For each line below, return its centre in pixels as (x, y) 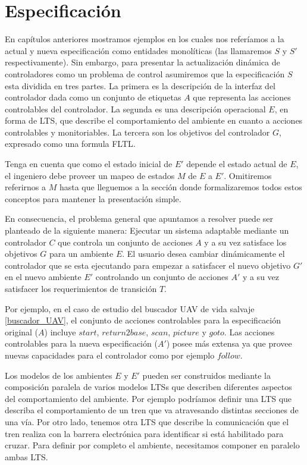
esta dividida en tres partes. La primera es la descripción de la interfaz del (140, 85)
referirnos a (26, 187)
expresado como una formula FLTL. (70, 144)
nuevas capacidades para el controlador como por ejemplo (110, 355)
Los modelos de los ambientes (59, 375)
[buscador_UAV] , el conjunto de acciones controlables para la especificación (143, 320)
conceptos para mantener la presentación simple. (93, 198)
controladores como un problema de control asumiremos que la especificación (145, 73)
